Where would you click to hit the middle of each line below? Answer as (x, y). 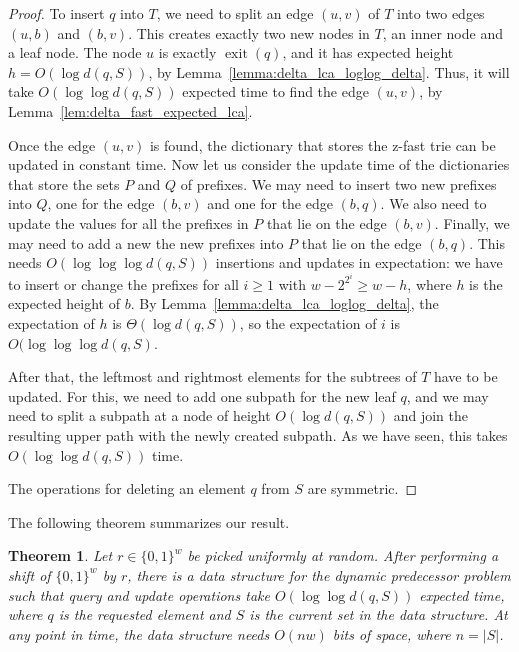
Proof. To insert (56, 13)
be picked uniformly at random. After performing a (343, 555)
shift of (29, 574)
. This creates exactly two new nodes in (249, 32)
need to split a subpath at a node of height (139, 415)
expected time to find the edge (275, 91)
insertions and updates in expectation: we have (359, 262)
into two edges (441, 13)
